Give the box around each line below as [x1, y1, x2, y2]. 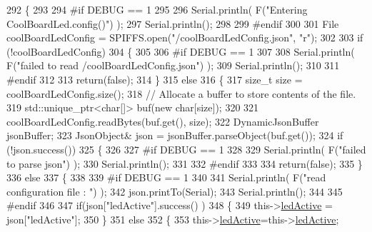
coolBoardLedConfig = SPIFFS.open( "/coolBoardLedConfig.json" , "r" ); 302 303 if [6, 30, 363, 45]
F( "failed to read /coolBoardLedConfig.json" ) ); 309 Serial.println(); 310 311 [6, 58, 340, 73]
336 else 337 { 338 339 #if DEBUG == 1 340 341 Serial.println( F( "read [6, 170, 326, 185]
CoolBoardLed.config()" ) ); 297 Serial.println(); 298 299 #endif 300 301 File [6, 16, 339, 31]
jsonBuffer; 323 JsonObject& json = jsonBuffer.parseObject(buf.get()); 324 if [6, 128, 343, 143]
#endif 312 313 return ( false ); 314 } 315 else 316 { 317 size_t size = [6, 71, 303, 86]
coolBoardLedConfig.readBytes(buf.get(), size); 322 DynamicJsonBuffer [6, 114, 319, 128]
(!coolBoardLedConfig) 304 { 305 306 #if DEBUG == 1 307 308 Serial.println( [6, 44, 355, 59]
